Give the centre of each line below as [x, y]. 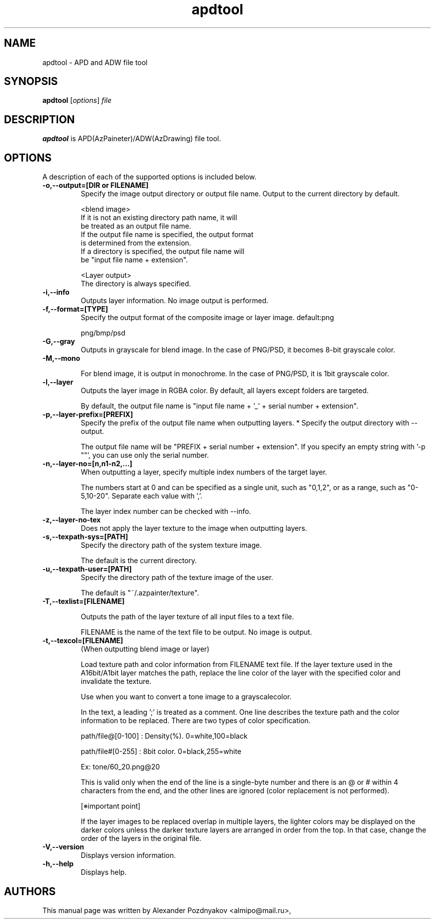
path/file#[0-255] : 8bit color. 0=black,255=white [161, 752]
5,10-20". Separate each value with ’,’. [142, 496]
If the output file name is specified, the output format [167, 235]
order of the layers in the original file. [141, 839]
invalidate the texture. [116, 681]
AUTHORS [30, 891]
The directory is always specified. [136, 284]
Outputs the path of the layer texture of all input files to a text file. [187, 617]
